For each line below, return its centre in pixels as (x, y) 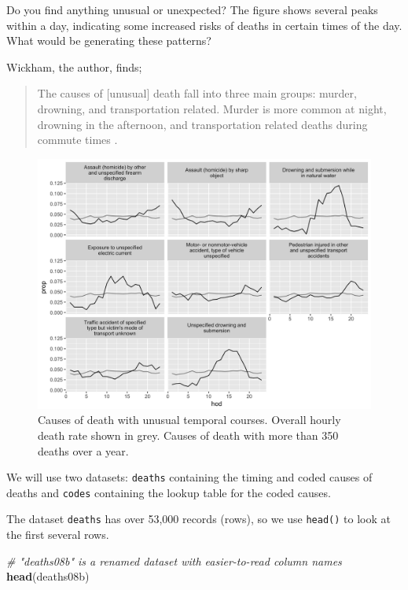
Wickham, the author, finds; (74, 66)
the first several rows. (58, 535)
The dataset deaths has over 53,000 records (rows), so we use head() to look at (198, 519)
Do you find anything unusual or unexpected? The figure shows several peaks (192, 9)
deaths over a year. (83, 450)
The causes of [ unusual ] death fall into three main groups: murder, (197, 93)
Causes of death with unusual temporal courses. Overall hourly (189, 420)
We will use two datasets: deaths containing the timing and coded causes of (189, 477)
